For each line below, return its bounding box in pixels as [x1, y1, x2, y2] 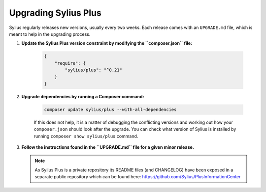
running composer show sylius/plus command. [33, 133, 138, 139]
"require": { [54, 60, 86, 66]
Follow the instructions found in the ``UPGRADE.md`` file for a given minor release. [21, 144, 194, 150]
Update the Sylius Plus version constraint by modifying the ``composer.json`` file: [21, 40, 192, 46]
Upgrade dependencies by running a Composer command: [21, 93, 144, 99]
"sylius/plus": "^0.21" [65, 67, 123, 73]
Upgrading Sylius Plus [9, 7, 102, 18]
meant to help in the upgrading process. [9, 31, 91, 37]
